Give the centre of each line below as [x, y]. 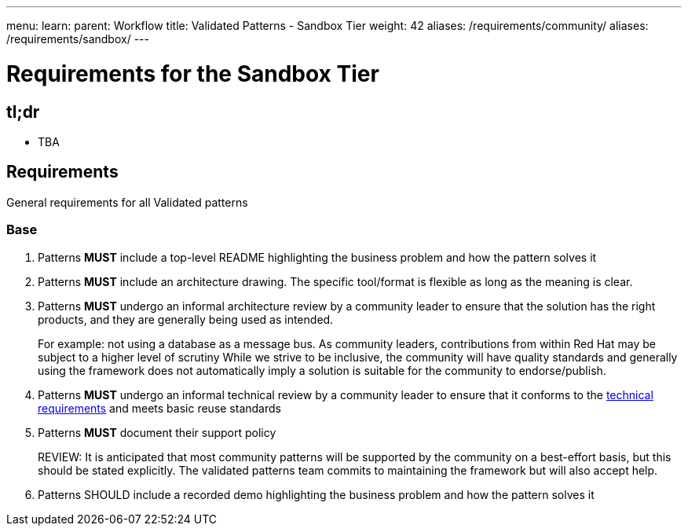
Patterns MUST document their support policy [157, 432]
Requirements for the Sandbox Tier [193, 73]
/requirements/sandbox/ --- [78, 39]
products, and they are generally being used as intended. [186, 319]
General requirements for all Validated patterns [127, 202]
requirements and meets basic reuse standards [159, 408]
